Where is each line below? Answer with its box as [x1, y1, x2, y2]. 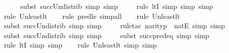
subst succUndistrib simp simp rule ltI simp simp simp [20, 1, 213, 11]
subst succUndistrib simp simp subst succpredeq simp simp [4, 30, 209, 40]
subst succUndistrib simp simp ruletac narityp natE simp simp [4, 20, 225, 31]
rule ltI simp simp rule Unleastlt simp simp [4, 40, 157, 50]
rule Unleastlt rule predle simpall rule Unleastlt [4, 10, 180, 21]
